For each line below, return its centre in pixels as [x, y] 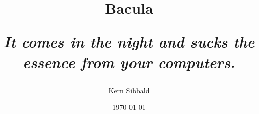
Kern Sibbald [129, 90]
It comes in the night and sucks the [129, 42]
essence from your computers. [129, 62]
